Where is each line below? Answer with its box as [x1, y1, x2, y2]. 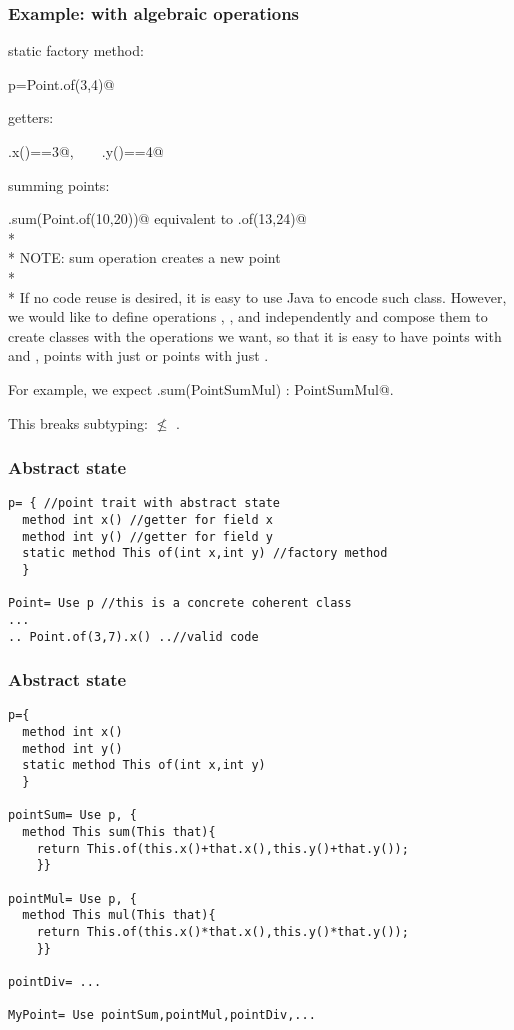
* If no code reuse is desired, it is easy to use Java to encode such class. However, [8, 286, 507, 307]
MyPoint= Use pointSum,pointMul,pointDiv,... [8, 1008, 316, 1023]
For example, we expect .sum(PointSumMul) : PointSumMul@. [8, 378, 394, 399]
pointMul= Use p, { [8, 891, 137, 906]
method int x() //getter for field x [22, 513, 273, 527]
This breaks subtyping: [8, 412, 148, 433]
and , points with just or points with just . [8, 345, 269, 366]
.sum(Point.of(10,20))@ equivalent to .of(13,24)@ [8, 208, 307, 229]
